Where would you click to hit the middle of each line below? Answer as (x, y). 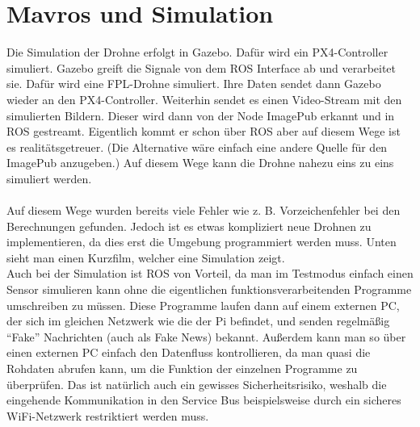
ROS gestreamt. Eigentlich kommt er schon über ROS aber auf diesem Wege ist (204, 131)
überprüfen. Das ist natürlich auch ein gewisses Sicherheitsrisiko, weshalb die (197, 384)
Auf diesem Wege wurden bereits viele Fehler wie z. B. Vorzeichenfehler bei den (204, 210)
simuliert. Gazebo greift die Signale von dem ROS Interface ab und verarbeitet (202, 67)
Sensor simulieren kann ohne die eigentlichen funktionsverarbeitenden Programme (209, 289)
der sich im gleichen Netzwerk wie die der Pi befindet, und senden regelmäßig (198, 321)
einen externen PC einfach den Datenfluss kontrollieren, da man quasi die (189, 352)
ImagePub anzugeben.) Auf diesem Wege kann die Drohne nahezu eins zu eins (200, 163)
